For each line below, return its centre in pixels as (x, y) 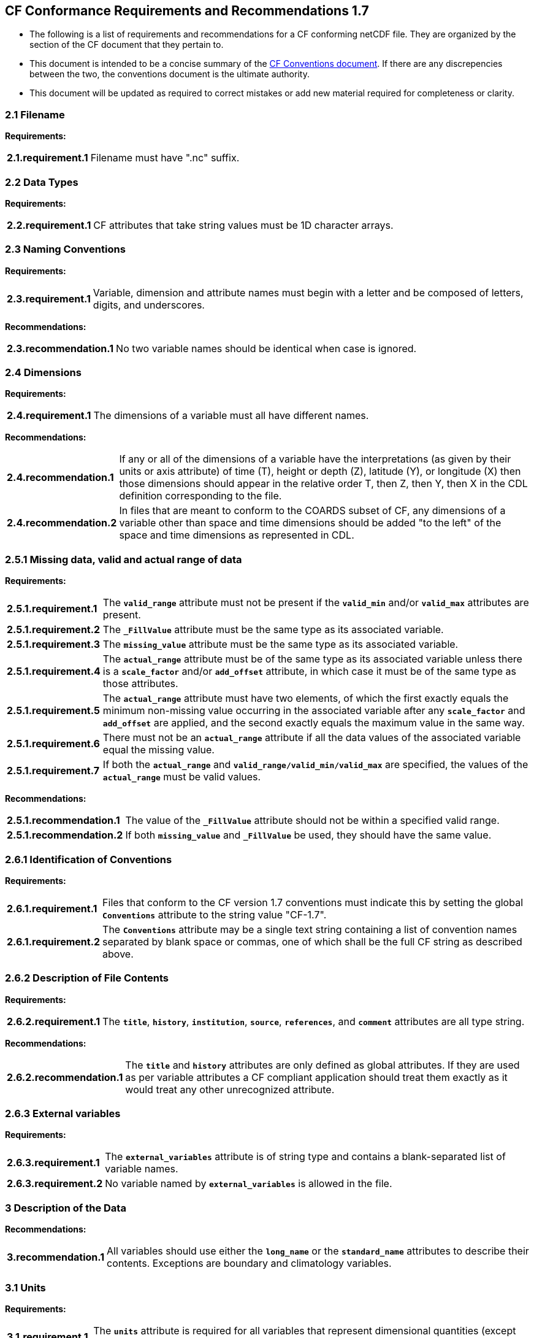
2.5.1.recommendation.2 (65, 835)
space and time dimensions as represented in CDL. (237, 535)
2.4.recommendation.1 (60, 478)
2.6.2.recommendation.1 (65, 1077)
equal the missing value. (158, 750)
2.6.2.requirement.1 (54, 1021)
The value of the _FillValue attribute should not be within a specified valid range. (312, 821)
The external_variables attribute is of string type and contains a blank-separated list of (305, 1157)
